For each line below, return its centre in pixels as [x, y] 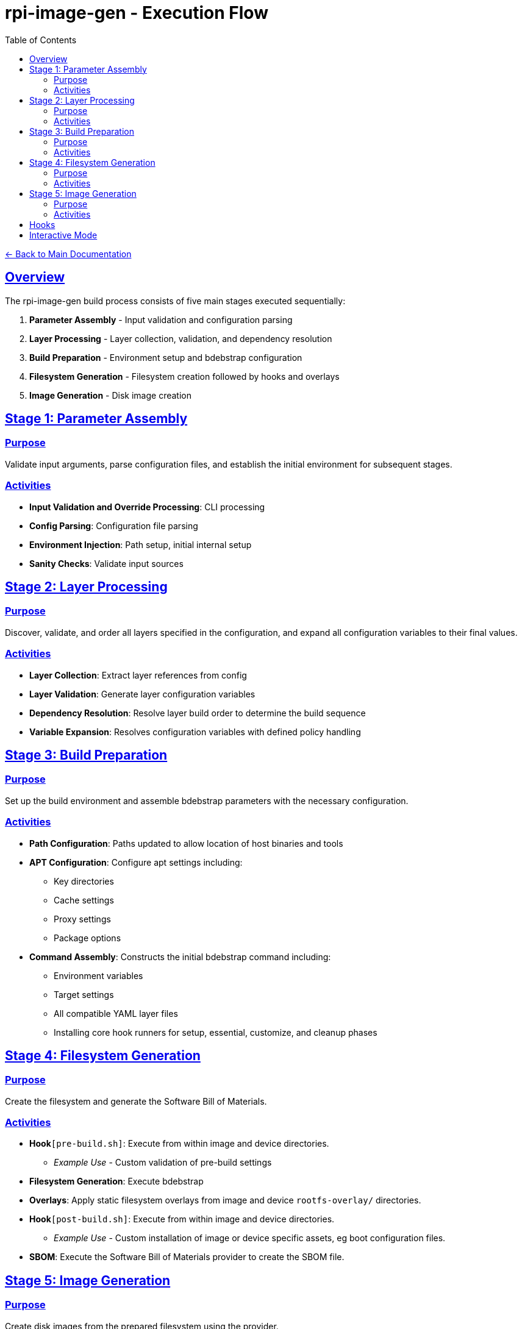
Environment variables [98, 975]
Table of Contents [41, 40]
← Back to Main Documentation [68, 254]
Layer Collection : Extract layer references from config [138, 675]
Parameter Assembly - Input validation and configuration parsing [161, 319]
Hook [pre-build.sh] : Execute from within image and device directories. [179, 1144]
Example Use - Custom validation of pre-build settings [163, 1163]
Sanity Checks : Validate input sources [106, 563]
